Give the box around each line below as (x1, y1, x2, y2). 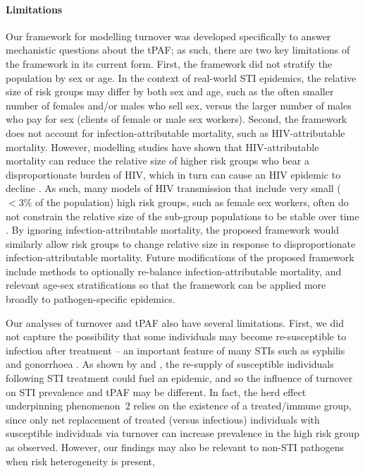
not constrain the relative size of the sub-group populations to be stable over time (6, 208, 359, 223)
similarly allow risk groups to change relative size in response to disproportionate (6, 236, 356, 251)
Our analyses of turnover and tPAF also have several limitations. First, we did (6, 315, 344, 330)
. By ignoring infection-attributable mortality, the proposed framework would (6, 222, 340, 237)
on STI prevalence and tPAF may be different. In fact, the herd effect (6, 384, 307, 399)
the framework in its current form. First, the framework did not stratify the (6, 56, 333, 71)
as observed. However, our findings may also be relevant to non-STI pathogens (6, 440, 345, 455)
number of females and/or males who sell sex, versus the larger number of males (6, 97, 352, 112)
